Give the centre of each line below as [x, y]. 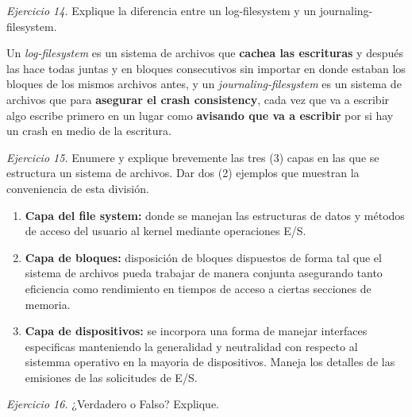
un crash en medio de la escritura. [89, 131]
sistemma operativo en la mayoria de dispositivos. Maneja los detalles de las [210, 362]
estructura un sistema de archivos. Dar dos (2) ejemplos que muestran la [183, 173]
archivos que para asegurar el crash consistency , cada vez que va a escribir [198, 99]
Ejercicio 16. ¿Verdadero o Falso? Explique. [113, 404]
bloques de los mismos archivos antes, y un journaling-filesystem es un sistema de [204, 84]
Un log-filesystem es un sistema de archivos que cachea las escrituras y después [205, 53]
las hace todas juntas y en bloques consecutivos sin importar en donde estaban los [206, 68]
